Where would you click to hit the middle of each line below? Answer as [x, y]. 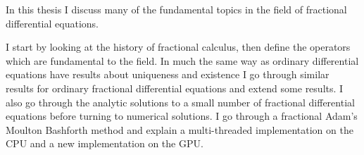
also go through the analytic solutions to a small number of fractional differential [180, 102]
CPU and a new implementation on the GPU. [105, 143]
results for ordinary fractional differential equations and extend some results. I [175, 88]
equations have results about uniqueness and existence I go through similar [168, 74]
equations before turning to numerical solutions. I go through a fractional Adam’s [182, 116]
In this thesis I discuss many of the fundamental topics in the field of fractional [176, 9]
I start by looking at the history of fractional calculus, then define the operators [178, 47]
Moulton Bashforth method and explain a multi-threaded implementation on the [180, 129]
